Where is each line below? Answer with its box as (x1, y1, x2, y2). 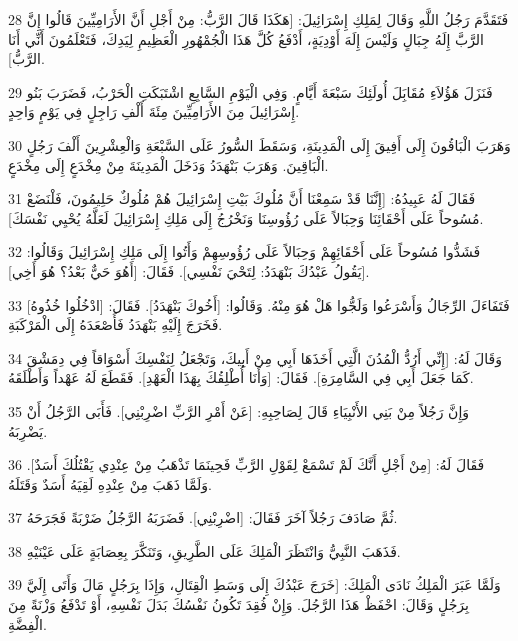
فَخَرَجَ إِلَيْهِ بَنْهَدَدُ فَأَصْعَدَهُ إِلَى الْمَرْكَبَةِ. (8, 314, 223, 335)
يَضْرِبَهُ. (8, 420, 48, 441)
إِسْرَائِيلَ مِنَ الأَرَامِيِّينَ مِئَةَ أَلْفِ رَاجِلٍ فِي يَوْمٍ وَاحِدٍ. (8, 101, 300, 122)
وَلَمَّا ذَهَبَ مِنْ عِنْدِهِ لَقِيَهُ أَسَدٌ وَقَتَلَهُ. (8, 473, 212, 494)
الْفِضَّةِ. (8, 613, 47, 634)
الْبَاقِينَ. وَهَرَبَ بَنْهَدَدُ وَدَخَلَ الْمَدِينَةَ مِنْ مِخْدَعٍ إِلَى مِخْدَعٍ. (8, 154, 329, 175)
